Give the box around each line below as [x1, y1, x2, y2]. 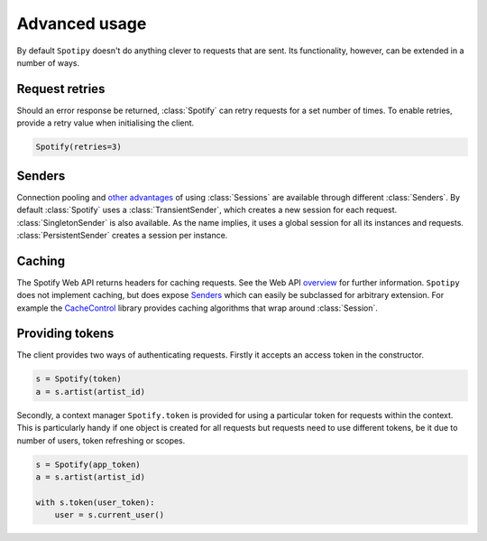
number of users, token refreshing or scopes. [16, 434, 186, 446]
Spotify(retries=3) [35, 142, 122, 153]
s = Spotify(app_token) [35, 459, 142, 470]
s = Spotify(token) [35, 374, 122, 384]
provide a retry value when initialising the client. [16, 117, 195, 128]
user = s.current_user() [54, 510, 165, 520]
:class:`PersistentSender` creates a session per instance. [16, 229, 228, 240]
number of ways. [16, 57, 80, 68]
